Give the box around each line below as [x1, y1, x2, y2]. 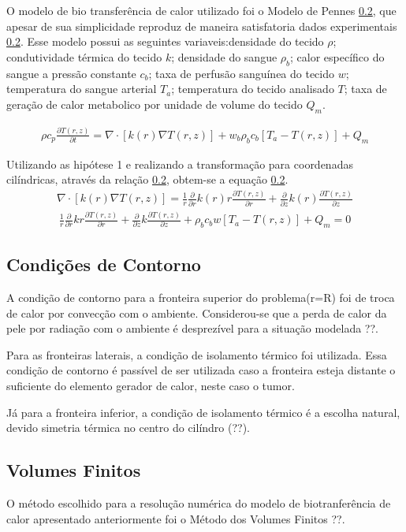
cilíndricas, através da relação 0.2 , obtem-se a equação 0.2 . [6, 171, 289, 188]
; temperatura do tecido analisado [171, 80, 334, 97]
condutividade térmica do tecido [6, 48, 162, 65]
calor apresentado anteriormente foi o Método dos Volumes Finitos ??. [6, 510, 345, 526]
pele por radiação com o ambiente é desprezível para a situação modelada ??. [6, 320, 378, 337]
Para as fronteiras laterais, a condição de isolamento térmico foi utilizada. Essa [6, 346, 387, 363]
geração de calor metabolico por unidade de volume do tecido [6, 95, 303, 112]
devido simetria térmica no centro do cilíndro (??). [6, 419, 251, 436]
